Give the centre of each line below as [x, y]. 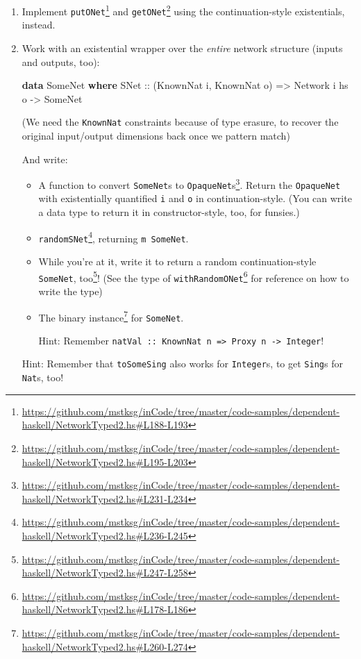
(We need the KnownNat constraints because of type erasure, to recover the [180, 122]
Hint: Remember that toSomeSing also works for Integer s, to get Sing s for [182, 364]
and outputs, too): [61, 61]
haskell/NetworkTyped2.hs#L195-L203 [105, 461]
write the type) [70, 291]
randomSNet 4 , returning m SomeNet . [114, 237]
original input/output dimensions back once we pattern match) [156, 135]
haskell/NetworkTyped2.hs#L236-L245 [105, 535]
